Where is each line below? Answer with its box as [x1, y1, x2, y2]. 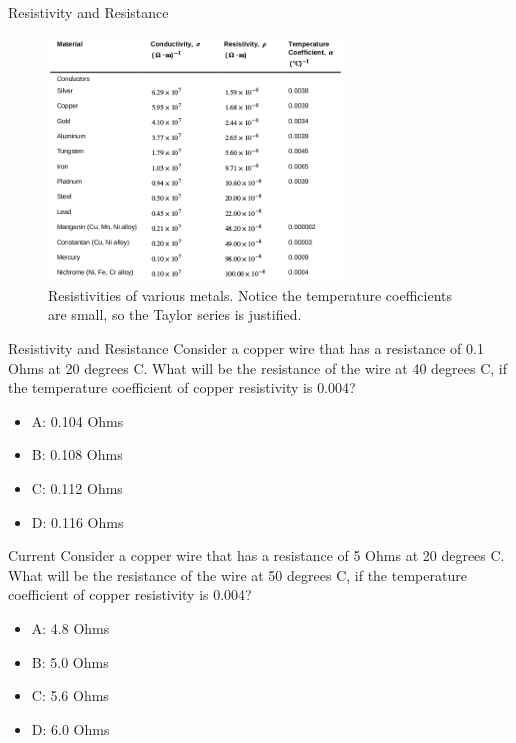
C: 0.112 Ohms [31, 478, 123, 499]
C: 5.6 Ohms [31, 685, 109, 706]
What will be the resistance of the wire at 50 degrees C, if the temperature [8, 564, 467, 585]
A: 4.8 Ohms [31, 617, 110, 638]
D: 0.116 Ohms [31, 511, 124, 532]
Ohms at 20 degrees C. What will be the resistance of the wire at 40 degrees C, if [8, 357, 508, 378]
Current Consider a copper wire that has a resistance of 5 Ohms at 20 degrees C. [8, 545, 505, 566]
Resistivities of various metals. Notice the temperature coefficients [48, 284, 452, 305]
